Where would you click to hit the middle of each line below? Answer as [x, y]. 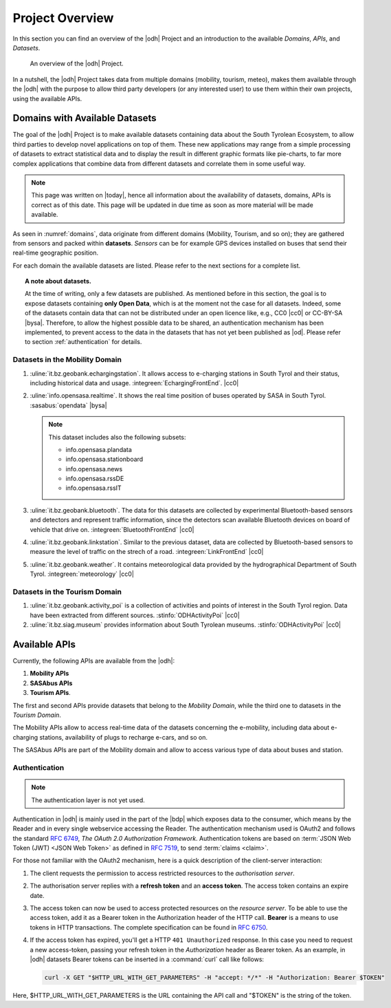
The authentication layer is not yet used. [88, 800]
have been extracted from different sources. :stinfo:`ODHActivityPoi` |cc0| [135, 615]
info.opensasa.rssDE [95, 479]
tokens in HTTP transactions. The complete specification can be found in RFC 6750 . [149, 927]
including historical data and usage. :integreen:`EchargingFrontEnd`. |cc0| [134, 383]
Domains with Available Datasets [85, 118]
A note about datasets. [58, 281]
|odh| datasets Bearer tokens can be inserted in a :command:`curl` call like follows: [147, 959]
